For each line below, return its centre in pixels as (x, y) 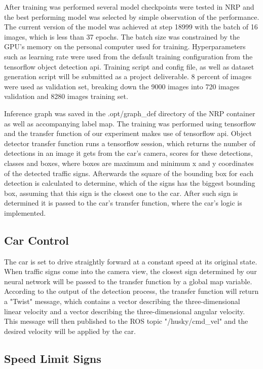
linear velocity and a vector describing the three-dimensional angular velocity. (125, 311)
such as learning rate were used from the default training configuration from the (128, 56)
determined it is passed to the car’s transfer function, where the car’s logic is (123, 203)
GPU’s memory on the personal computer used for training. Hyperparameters (125, 46)
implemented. (25, 212)
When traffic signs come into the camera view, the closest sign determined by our (130, 271)
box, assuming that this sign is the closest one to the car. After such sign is (121, 193)
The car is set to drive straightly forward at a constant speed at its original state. (131, 261)
